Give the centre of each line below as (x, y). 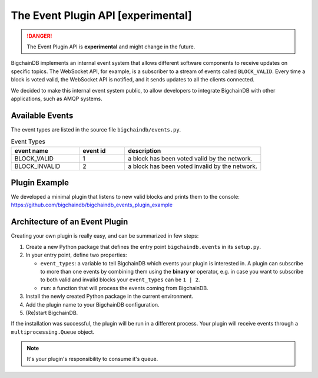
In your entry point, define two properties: (76, 255)
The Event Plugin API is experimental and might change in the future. (111, 47)
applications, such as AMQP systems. (57, 98)
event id (94, 150)
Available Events (42, 115)
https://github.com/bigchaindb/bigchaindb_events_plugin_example (92, 205)
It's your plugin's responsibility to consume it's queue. (92, 359)
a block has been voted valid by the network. (190, 158)
